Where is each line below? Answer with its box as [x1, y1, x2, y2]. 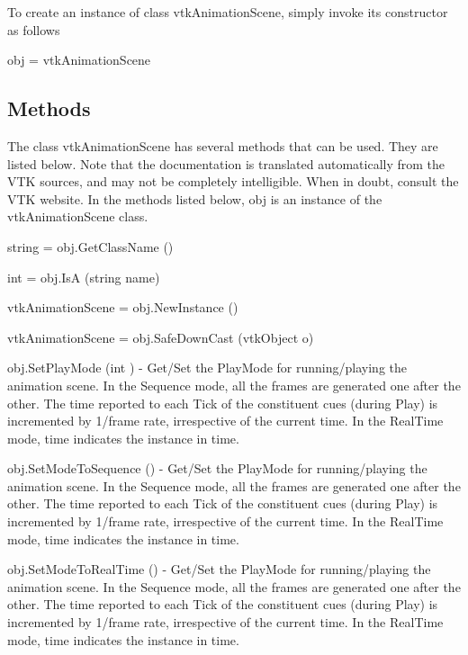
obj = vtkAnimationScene [7, 50, 151, 69]
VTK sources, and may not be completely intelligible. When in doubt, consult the [7, 172, 459, 191]
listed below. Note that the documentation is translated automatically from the [7, 154, 445, 173]
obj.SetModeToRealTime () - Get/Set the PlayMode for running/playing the [7, 560, 431, 579]
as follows [7, 20, 60, 39]
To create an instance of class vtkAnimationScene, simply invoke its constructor [7, 3, 448, 21]
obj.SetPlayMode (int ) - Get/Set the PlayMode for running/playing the [7, 358, 407, 377]
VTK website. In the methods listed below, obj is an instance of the [7, 189, 382, 208]
